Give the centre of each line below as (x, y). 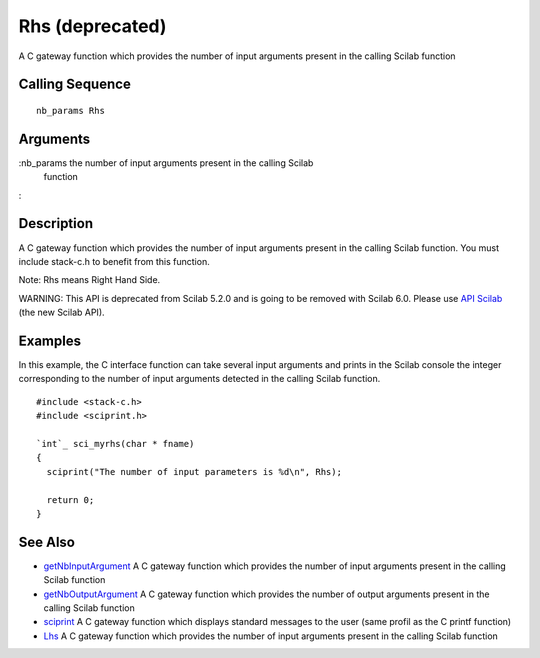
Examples (50, 340)
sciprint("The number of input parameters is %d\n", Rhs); (194, 471)
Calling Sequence (75, 84)
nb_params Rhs (70, 110)
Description (56, 223)
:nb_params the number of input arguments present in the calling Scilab (166, 162)
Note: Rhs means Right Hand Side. (89, 280)
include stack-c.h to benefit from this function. (114, 261)
